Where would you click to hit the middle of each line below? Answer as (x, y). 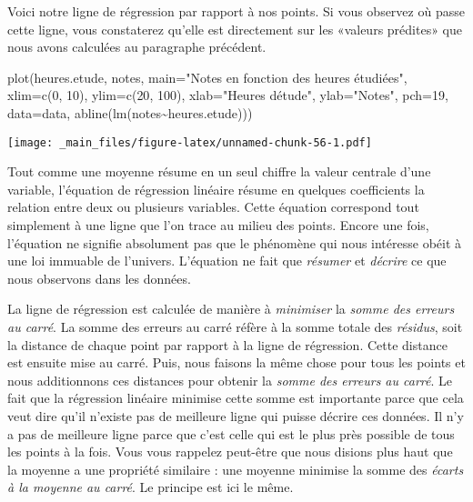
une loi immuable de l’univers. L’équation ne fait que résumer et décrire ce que (227, 261)
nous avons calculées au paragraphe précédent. (137, 47)
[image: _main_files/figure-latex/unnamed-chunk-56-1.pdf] (190, 142)
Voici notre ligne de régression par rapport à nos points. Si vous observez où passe (236, 11)
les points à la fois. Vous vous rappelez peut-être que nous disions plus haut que (230, 452)
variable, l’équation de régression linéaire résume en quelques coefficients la (216, 189)
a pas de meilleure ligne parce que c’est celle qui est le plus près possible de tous (231, 433)
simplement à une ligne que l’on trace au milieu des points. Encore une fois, (218, 225)
